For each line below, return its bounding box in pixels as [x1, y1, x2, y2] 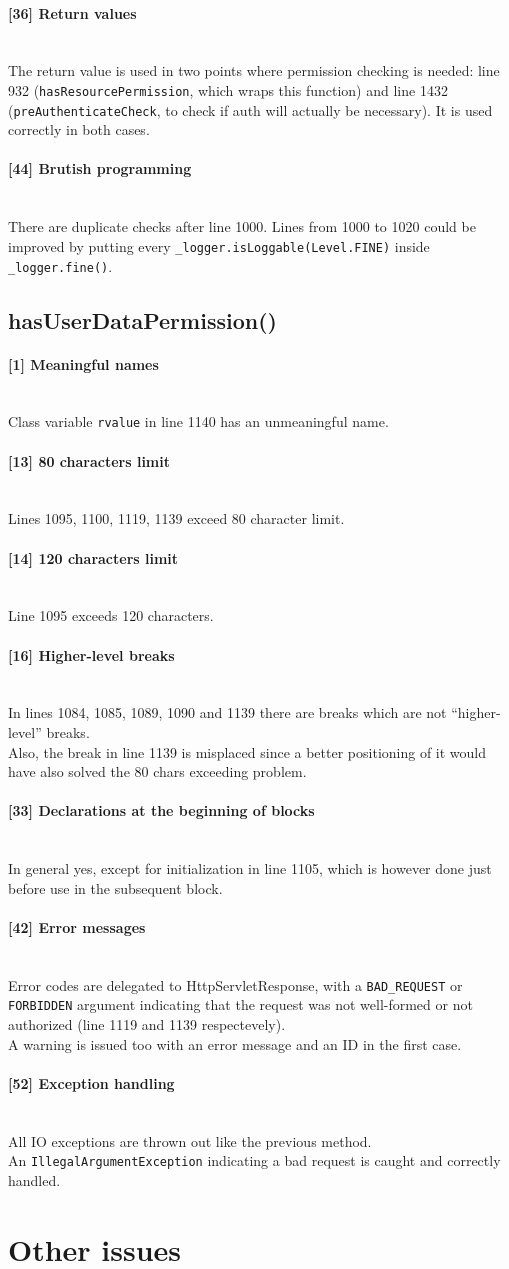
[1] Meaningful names [8, 353, 159, 374]
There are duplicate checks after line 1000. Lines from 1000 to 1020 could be [8, 216, 476, 237]
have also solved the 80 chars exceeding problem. [8, 761, 307, 782]
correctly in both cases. [8, 119, 150, 140]
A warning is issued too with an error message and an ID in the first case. [8, 1033, 462, 1054]
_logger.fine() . [8, 255, 113, 276]
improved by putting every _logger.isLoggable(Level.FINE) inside [8, 235, 430, 256]
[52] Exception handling [8, 1072, 175, 1093]
